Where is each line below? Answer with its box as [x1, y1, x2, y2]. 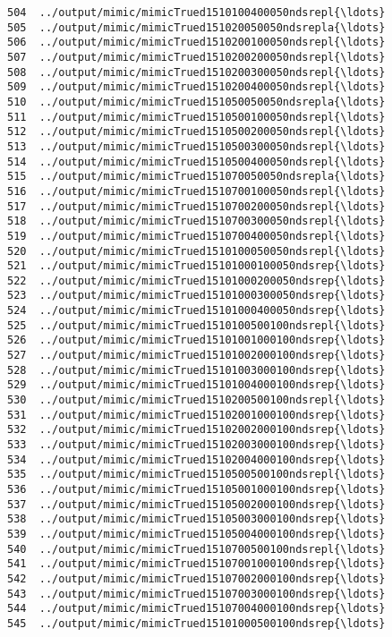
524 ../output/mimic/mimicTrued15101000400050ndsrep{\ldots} [7, 304, 386, 318]
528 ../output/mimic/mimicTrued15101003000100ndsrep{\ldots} [7, 363, 386, 377]
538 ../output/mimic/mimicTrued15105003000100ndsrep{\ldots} [7, 513, 386, 526]
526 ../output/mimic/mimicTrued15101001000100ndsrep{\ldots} [7, 334, 386, 347]
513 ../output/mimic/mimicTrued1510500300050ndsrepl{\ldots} [7, 140, 386, 153]
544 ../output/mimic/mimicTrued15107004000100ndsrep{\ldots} [7, 602, 386, 616]
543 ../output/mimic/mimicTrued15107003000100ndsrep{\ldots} [7, 587, 386, 600]
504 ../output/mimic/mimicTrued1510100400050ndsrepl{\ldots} [7, 6, 386, 19]
